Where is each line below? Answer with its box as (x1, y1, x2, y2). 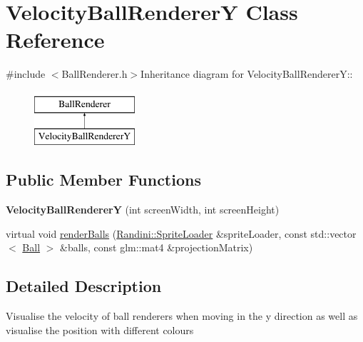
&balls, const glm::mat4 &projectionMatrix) (60, 240, 253, 255)
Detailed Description (6, 275, 162, 297)
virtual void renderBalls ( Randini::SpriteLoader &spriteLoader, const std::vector (6, 226, 357, 241)
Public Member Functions (6, 169, 201, 191)
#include (6, 66, 46, 81)
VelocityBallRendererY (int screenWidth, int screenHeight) (6, 202, 280, 217)
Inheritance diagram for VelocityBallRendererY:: (140, 66, 353, 81)
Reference (6, 25, 105, 54)
